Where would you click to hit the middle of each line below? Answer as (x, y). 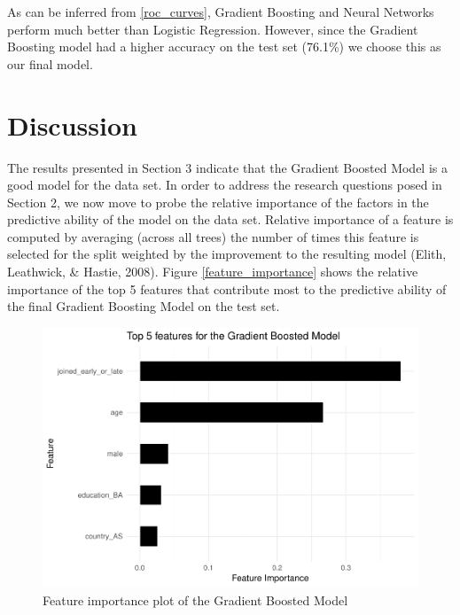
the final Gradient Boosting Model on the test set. (144, 306)
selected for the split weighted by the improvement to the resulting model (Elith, (227, 254)
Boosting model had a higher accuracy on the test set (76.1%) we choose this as (224, 47)
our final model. (50, 63)
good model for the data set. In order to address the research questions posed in (225, 185)
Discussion (72, 125)
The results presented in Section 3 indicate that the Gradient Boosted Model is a (227, 167)
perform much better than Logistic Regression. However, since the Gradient (213, 29)
